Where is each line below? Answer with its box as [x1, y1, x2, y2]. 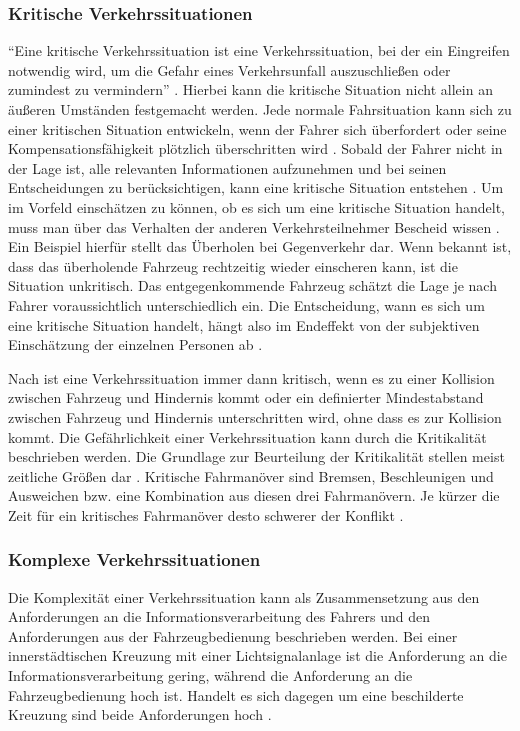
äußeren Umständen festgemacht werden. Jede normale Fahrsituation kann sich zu [8, 99, 512, 119]
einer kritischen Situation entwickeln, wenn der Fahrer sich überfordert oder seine [8, 118, 507, 139]
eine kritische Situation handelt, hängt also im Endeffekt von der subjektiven [8, 314, 480, 335]
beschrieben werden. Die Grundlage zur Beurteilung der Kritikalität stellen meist [8, 446, 505, 467]
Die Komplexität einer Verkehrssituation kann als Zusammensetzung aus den [8, 586, 480, 607]
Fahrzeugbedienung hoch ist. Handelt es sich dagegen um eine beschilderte [8, 684, 464, 705]
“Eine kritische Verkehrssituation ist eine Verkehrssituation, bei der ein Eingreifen [8, 40, 510, 61]
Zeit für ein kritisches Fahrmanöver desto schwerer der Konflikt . [8, 504, 404, 525]
